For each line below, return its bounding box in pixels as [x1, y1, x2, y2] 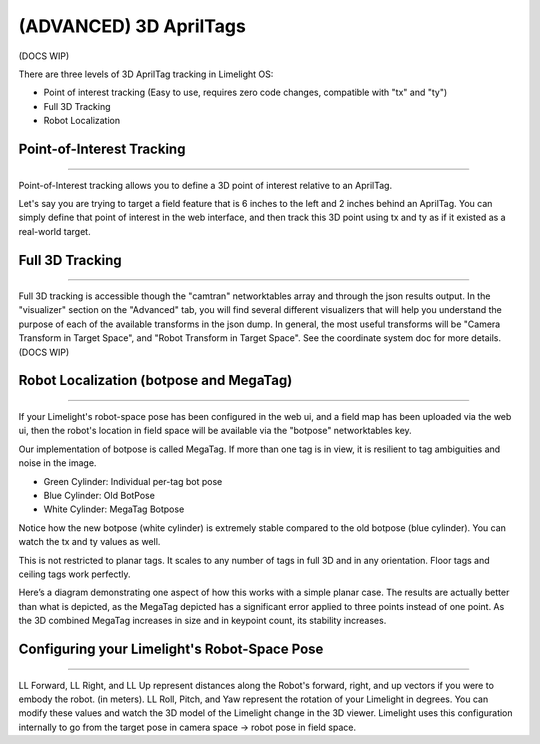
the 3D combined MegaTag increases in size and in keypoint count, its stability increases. [18, 615, 387, 627]
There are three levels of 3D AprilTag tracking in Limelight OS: [18, 68, 274, 80]
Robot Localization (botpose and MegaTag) [18, 372, 293, 389]
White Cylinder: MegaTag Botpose [43, 503, 185, 515]
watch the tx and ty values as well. [18, 536, 161, 548]
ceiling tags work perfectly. [18, 568, 131, 580]
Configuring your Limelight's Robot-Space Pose [18, 640, 324, 657]
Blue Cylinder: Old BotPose [43, 490, 155, 502]
